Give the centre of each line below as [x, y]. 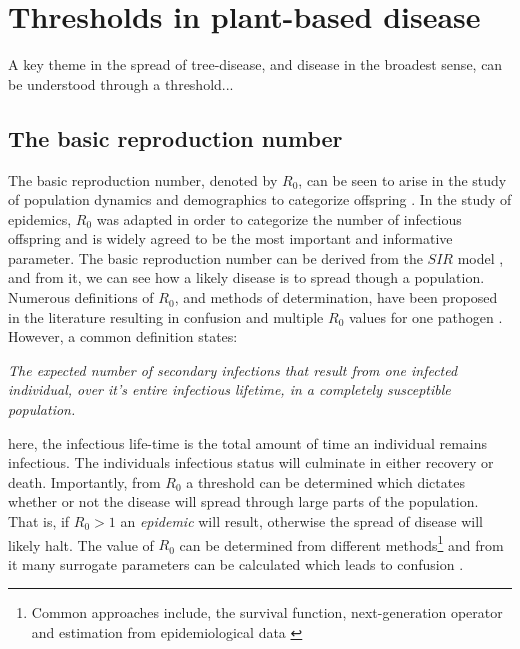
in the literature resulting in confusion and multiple [166, 316]
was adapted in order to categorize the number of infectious [279, 218]
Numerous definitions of [81, 297]
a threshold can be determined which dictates [325, 481]
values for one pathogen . [425, 316]
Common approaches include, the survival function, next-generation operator [267, 612]
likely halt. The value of [81, 544]
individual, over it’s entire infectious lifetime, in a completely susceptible [229, 389]
